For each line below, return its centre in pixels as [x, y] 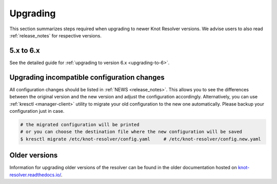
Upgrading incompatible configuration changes [87, 77]
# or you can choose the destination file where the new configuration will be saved [131, 132]
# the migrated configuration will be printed [80, 125]
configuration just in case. [37, 111]
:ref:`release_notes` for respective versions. [56, 35]
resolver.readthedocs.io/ [35, 175]
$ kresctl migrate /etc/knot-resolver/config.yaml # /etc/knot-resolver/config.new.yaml [141, 139]
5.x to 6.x [25, 50]
